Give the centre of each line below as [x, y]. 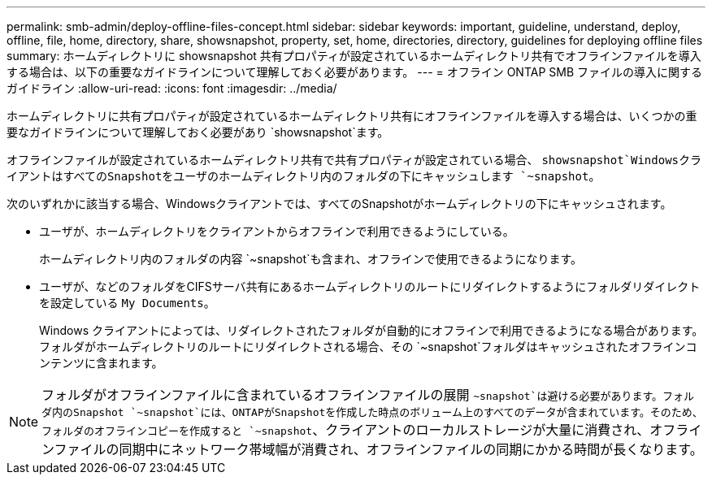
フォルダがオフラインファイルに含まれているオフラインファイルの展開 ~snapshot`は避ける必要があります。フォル [368, 395]
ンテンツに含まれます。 [101, 363]
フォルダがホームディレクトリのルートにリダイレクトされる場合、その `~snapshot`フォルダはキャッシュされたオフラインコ [368, 347]
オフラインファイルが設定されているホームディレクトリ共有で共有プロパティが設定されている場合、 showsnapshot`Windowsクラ [354, 160]
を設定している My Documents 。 [127, 303]
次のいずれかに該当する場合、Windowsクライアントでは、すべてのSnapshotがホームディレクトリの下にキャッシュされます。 [339, 204]
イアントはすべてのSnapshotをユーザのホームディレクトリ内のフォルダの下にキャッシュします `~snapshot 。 [304, 176]
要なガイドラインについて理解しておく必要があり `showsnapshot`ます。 [198, 132]
